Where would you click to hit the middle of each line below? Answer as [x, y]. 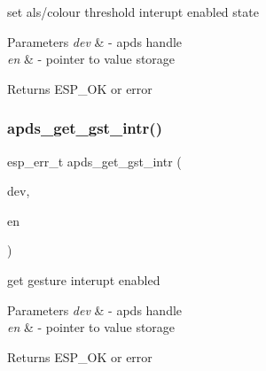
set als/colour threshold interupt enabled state [133, 12]
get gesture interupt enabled [84, 279]
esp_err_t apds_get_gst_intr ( [94, 161]
